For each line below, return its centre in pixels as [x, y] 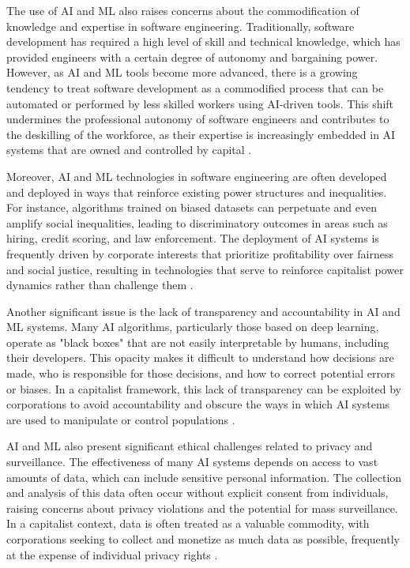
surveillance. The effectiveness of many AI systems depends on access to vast [192, 462]
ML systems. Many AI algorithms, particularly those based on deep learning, [193, 327]
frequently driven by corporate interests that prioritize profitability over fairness [200, 253]
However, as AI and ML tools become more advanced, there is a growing [182, 72]
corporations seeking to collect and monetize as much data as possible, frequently [203, 539]
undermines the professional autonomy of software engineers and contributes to [198, 119]
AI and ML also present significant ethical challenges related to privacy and [190, 446]
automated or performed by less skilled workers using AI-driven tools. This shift [200, 103]
